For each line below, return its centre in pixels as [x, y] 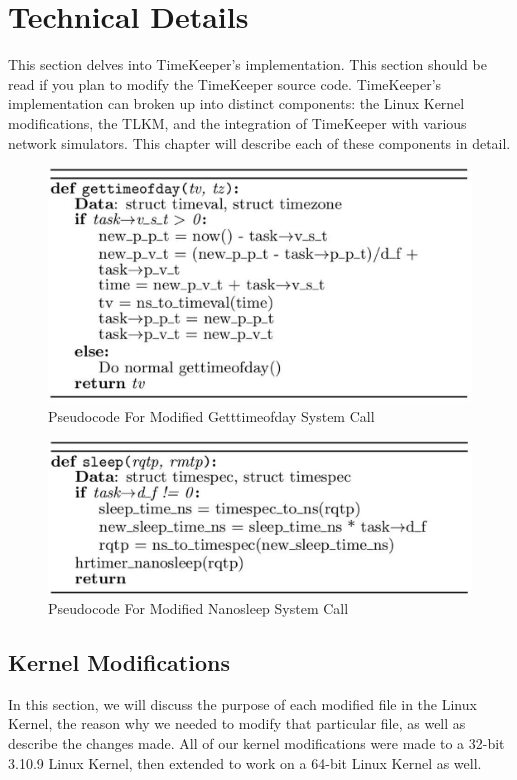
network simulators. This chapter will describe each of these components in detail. [259, 142]
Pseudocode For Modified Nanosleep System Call [198, 608]
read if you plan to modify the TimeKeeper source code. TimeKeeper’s [225, 83]
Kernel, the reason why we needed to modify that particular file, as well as [237, 723]
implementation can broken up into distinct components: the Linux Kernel [236, 103]
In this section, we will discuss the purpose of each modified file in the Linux [242, 703]
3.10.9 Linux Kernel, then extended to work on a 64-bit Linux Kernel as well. [245, 762]
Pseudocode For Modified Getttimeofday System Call [211, 415]
